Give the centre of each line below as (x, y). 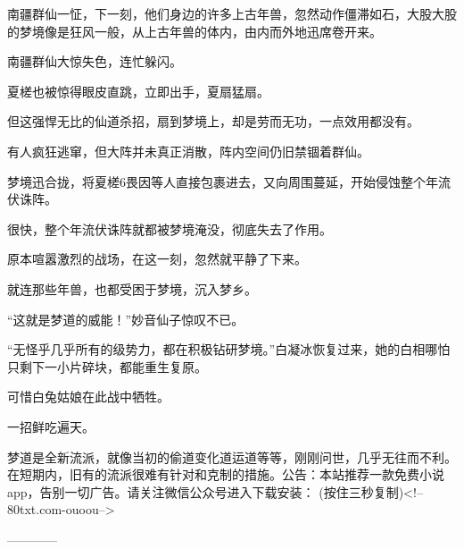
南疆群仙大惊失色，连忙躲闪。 (95, 61)
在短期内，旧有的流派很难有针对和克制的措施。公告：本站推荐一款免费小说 (226, 474)
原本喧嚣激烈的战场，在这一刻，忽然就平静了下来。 (157, 259)
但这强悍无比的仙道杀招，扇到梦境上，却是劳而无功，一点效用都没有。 (213, 121)
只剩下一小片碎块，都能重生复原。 (107, 366)
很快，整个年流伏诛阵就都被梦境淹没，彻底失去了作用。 (170, 228)
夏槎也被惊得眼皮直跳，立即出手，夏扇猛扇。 (138, 91)
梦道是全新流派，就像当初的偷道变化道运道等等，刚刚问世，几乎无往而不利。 (232, 456)
